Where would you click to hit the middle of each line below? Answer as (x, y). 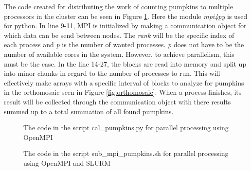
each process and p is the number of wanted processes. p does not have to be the (124, 44)
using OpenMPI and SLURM (67, 162)
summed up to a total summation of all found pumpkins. (89, 111)
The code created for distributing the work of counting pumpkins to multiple (118, 6)
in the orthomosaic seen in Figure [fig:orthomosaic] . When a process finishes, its (123, 92)
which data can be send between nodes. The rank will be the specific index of (119, 35)
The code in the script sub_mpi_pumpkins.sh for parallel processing (126, 153)
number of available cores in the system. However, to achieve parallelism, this (119, 54)
